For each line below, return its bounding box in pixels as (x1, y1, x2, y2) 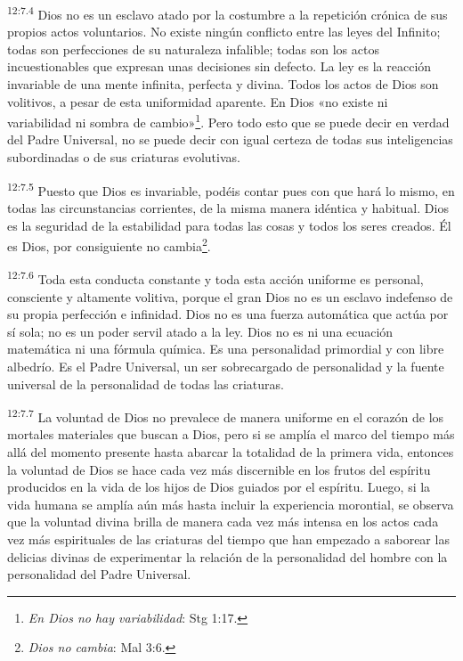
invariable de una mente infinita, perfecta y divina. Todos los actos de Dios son (7, 75, 439, 94)
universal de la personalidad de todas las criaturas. (7, 374, 284, 393)
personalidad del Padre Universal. (7, 565, 191, 583)
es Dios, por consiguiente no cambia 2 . (7, 234, 211, 255)
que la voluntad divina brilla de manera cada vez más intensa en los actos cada (7, 512, 439, 531)
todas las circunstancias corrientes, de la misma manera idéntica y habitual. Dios (7, 198, 449, 216)
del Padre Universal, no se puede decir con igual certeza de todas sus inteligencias (7, 130, 453, 149)
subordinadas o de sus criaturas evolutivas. (7, 148, 240, 167)
